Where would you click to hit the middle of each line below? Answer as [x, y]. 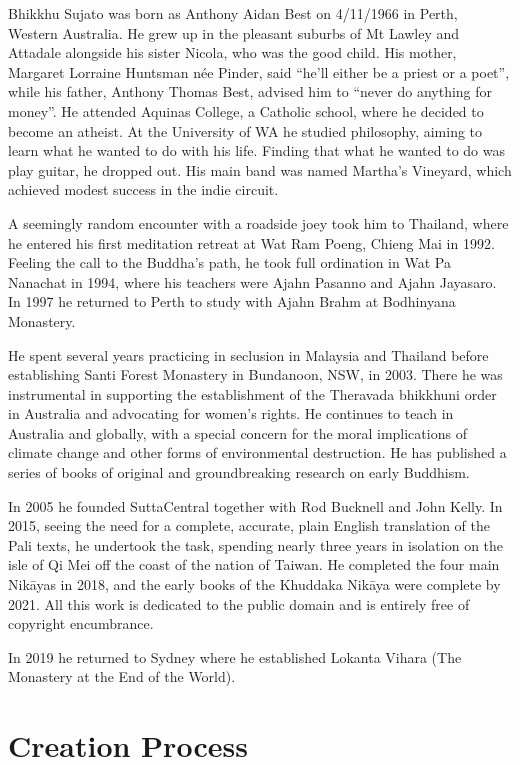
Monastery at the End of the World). [122, 676]
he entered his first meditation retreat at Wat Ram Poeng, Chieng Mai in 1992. [251, 242]
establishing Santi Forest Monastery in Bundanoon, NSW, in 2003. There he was [255, 374]
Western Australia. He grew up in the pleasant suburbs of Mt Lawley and [234, 32]
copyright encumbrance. [81, 623]
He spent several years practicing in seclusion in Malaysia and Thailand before [248, 354]
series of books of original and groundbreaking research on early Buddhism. [239, 472]
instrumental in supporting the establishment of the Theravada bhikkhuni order [252, 393]
